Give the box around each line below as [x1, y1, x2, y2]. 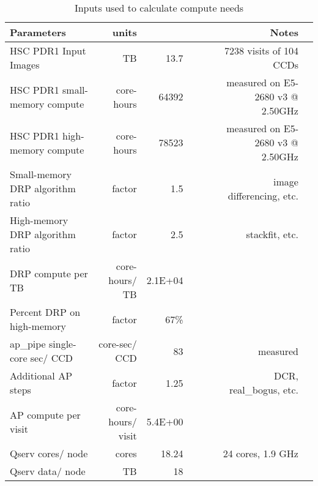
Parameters [10, 25, 66, 39]
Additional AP [10, 368, 73, 383]
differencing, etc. [227, 188, 298, 203]
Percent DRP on [10, 305, 81, 319]
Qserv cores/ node [10, 446, 88, 460]
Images [10, 58, 40, 72]
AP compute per [10, 407, 81, 422]
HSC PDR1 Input [10, 43, 86, 58]
